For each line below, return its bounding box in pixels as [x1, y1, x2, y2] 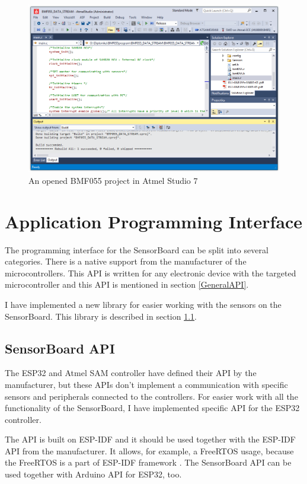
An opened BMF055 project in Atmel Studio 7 [28, 174, 198, 186]
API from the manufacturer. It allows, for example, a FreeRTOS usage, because [5, 444, 294, 457]
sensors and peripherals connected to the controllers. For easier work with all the [5, 390, 298, 402]
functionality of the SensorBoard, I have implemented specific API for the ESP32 [5, 402, 300, 414]
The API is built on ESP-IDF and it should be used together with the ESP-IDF [5, 433, 296, 445]
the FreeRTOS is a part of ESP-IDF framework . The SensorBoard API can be [5, 456, 292, 469]
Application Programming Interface [5, 209, 303, 233]
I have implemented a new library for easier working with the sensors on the [5, 298, 282, 310]
